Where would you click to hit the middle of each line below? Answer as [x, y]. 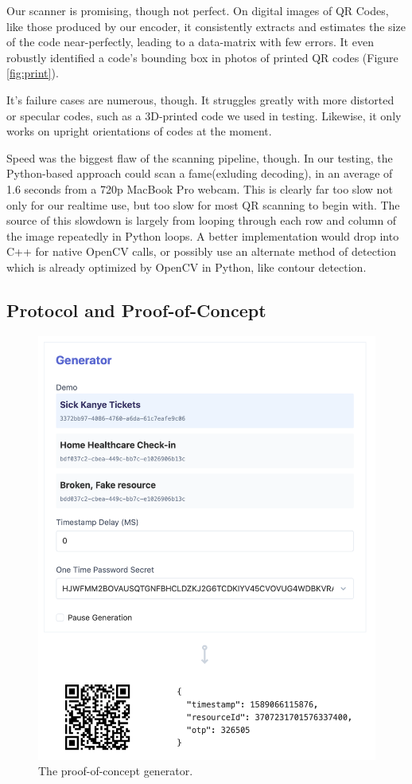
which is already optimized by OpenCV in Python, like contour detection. [187, 267]
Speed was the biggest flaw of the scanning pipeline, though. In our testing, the [200, 157]
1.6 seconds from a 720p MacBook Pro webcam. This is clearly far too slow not [200, 188]
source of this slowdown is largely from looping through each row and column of [202, 220]
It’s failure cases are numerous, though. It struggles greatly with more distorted [200, 99]
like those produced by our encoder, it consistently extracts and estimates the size [206, 26]
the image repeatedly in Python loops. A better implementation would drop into [203, 235]
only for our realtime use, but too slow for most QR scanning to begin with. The [203, 204]
